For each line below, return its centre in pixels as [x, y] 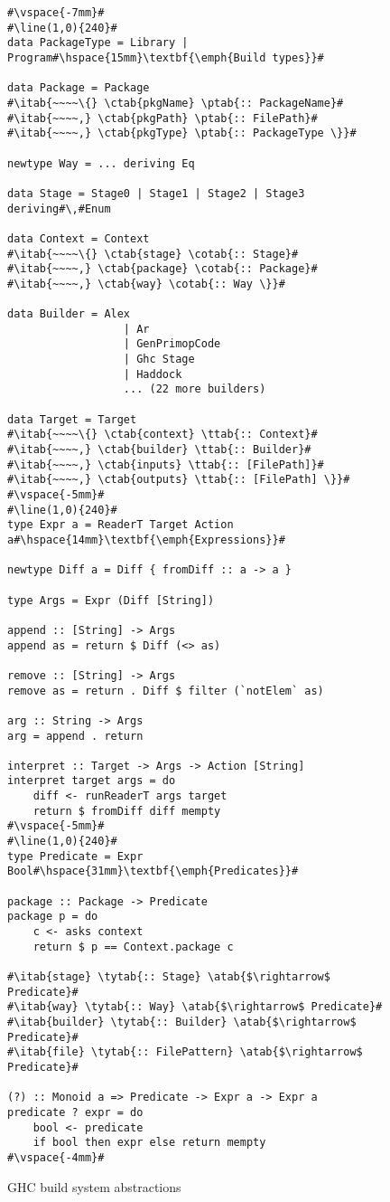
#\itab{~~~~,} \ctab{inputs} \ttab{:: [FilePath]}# [166, 464]
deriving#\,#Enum [59, 208]
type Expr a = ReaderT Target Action [121, 525]
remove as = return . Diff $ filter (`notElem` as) [166, 691]
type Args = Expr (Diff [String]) [111, 600]
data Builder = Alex [69, 314]
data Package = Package [79, 88]
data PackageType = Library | [98, 43]
